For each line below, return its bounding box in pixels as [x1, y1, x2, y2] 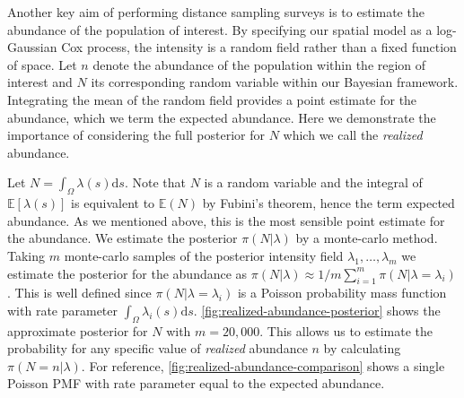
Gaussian [7, 38, 57, 56]
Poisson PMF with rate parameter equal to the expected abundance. [7, 374, 385, 393]
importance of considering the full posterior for [7, 125, 265, 144]
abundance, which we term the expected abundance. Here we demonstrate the [7, 108, 436, 126]
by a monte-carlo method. [295, 229, 438, 247]
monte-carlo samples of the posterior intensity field [64, 246, 344, 264]
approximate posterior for [7, 321, 148, 340]
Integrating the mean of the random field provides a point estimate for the [7, 90, 417, 108]
